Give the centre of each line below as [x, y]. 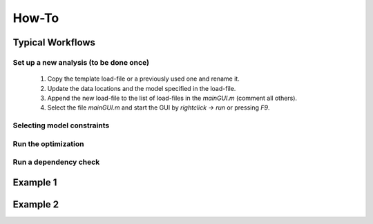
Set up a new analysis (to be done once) [81, 62]
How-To [36, 18]
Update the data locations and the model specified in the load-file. [142, 88]
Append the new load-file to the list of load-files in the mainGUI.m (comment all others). [172, 98]
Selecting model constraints [61, 125]
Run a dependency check [56, 162]
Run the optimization [48, 143]
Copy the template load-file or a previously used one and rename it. [143, 79]
